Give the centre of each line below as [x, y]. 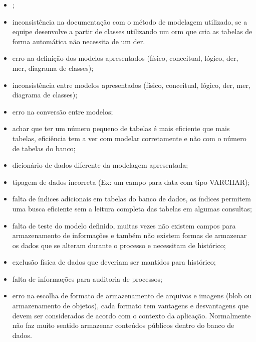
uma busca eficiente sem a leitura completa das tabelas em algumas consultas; [132, 208]
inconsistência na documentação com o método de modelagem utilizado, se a [130, 21]
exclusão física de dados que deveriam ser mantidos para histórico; [114, 262]
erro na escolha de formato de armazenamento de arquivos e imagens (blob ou [132, 296]
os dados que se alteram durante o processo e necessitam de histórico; [119, 245]
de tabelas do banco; [44, 148]
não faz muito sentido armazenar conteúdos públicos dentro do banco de [123, 325]
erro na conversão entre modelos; [63, 111]
